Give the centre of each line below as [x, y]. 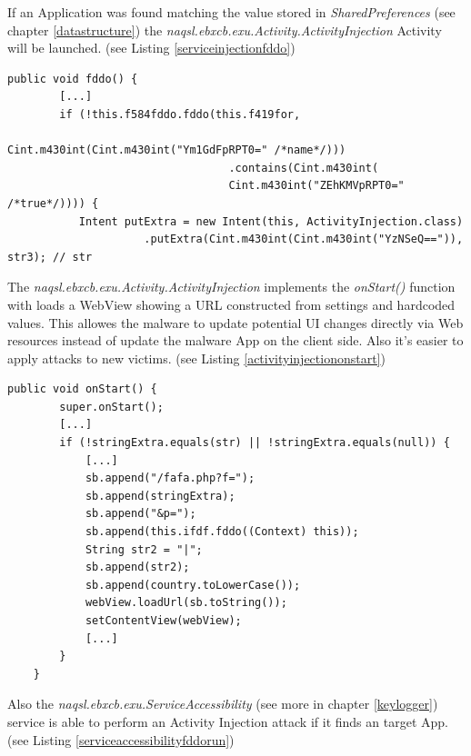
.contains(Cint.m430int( [304, 168]
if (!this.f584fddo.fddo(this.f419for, [180, 114]
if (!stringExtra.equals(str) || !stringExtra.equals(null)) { [255, 443]
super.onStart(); [111, 407]
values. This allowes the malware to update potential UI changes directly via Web [235, 322]
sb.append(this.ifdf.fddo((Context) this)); [222, 532]
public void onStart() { [82, 389]
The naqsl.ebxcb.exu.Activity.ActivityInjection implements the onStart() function [231, 287]
